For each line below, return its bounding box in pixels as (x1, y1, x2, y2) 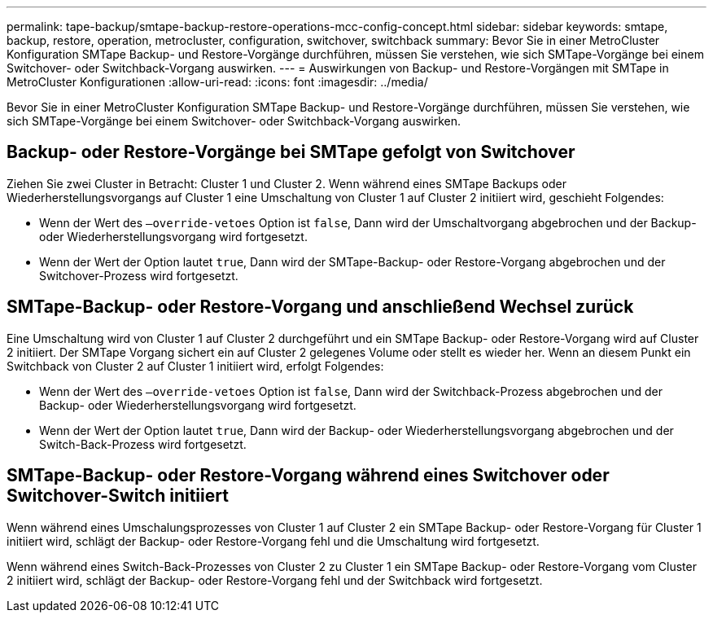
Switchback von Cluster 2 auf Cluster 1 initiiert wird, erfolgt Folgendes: (7, 358, 384, 373)
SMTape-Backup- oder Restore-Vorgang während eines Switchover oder (7, 465, 610, 486)
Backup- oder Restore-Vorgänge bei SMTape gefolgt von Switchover (7, 142, 575, 163)
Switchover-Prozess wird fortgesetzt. (39, 268, 238, 283)
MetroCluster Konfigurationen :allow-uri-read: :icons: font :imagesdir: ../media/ (7, 75, 428, 89)
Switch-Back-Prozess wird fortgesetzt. (39, 437, 247, 451)
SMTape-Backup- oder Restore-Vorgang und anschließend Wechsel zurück (7, 296, 634, 318)
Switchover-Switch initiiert (7, 485, 229, 507)
